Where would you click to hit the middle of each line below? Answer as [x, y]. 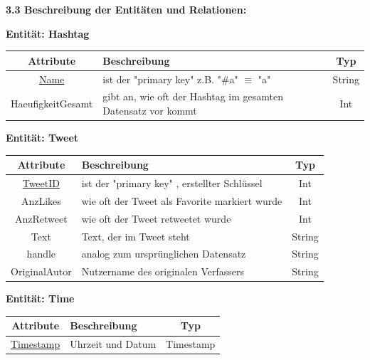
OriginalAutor [41, 271]
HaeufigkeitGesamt [52, 104]
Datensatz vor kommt [150, 110]
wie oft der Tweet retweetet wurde [156, 218]
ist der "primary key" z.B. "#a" [170, 79]
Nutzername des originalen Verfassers [163, 271]
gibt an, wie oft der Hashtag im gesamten [193, 96]
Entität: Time [40, 298]
